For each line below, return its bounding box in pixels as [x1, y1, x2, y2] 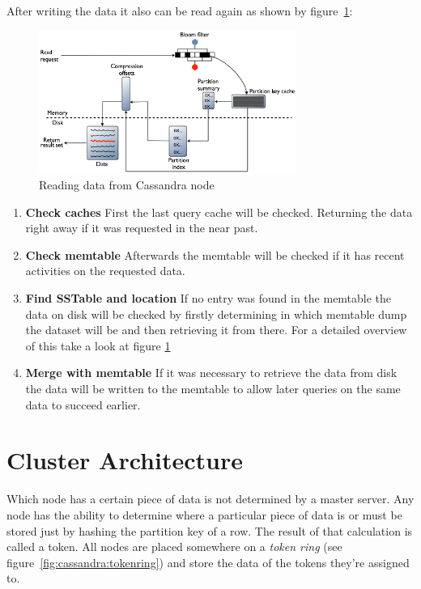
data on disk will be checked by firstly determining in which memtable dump [25, 305, 407, 322]
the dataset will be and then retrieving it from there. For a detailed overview [25, 321, 407, 338]
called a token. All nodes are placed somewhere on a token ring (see [6, 538, 342, 555]
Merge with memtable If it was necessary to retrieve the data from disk [25, 364, 398, 381]
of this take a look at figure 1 [25, 337, 171, 354]
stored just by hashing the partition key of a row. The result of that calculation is [6, 522, 413, 539]
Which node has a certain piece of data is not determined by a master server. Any [6, 490, 415, 507]
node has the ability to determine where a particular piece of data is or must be [6, 506, 402, 523]
